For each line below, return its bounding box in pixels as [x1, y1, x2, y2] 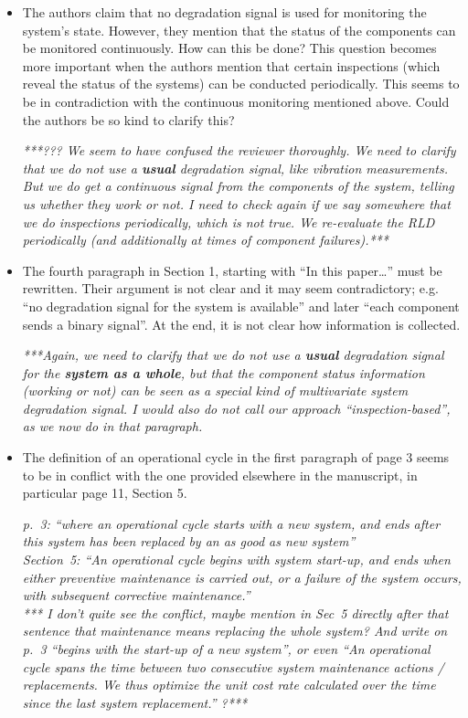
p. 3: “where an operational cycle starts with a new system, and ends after [22, 513, 441, 533]
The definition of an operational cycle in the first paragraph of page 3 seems [22, 448, 450, 467]
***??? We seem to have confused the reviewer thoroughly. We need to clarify [22, 141, 456, 160]
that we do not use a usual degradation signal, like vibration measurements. [22, 158, 448, 177]
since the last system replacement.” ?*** [22, 692, 248, 712]
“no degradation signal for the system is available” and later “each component [22, 296, 460, 315]
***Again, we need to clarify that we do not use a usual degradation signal [22, 345, 444, 364]
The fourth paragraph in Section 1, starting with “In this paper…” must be [22, 260, 442, 280]
